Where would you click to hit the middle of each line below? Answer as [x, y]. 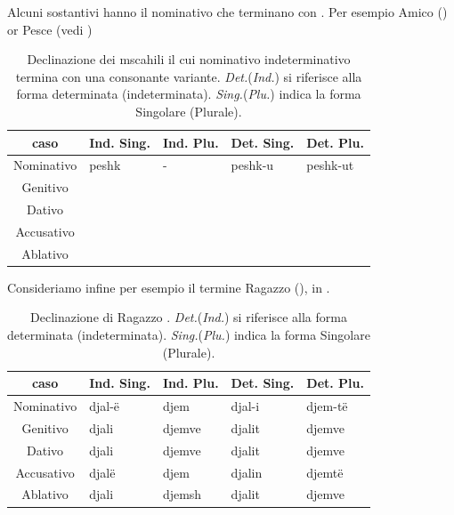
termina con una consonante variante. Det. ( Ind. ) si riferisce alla [189, 76]
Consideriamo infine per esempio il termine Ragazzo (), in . [169, 287]
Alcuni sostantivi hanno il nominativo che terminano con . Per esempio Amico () [227, 12]
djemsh [182, 494]
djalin [247, 472]
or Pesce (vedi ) [50, 29]
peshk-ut [330, 165]
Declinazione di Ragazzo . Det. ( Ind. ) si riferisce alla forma [189, 317]
